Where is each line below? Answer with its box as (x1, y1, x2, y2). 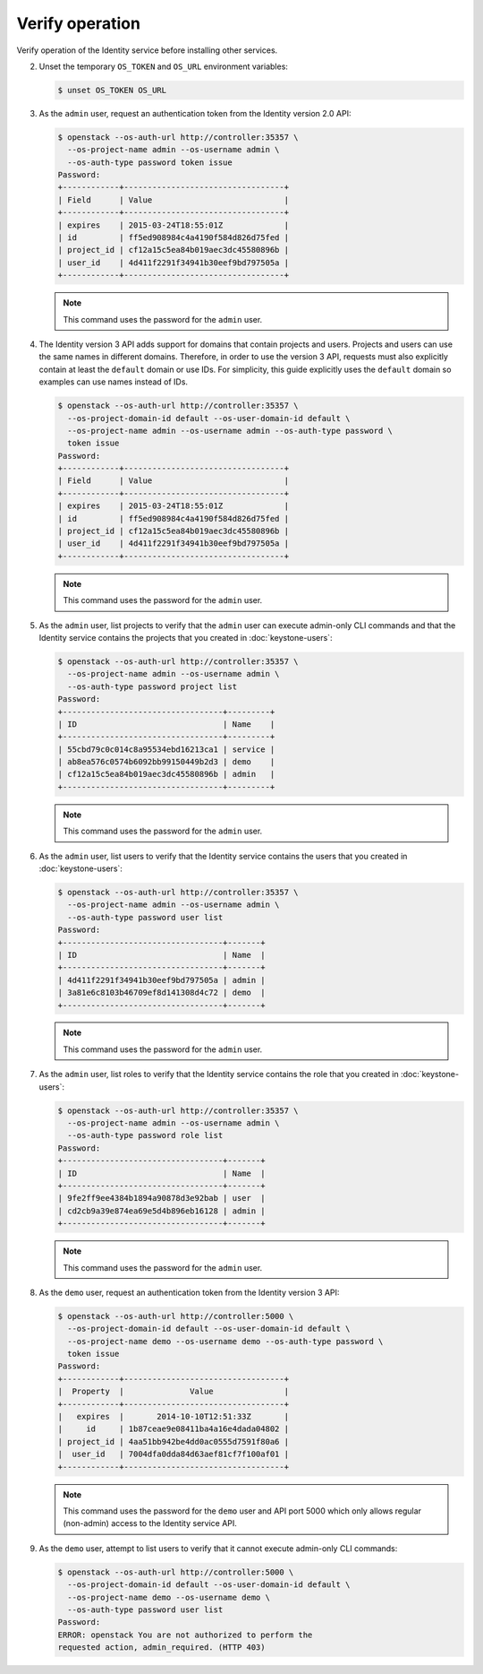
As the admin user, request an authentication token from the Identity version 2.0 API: (38, 108, 352, 118)
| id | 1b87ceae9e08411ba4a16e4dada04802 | (57, 1424, 290, 1434)
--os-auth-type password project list (67, 681, 237, 692)
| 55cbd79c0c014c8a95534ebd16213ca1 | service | (57, 744, 275, 755)
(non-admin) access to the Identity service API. (63, 1518, 237, 1529)
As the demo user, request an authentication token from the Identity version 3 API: (38, 1287, 340, 1298)
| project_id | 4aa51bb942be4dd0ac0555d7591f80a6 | (57, 1437, 290, 1446)
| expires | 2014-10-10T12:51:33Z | (57, 1411, 290, 1422)
